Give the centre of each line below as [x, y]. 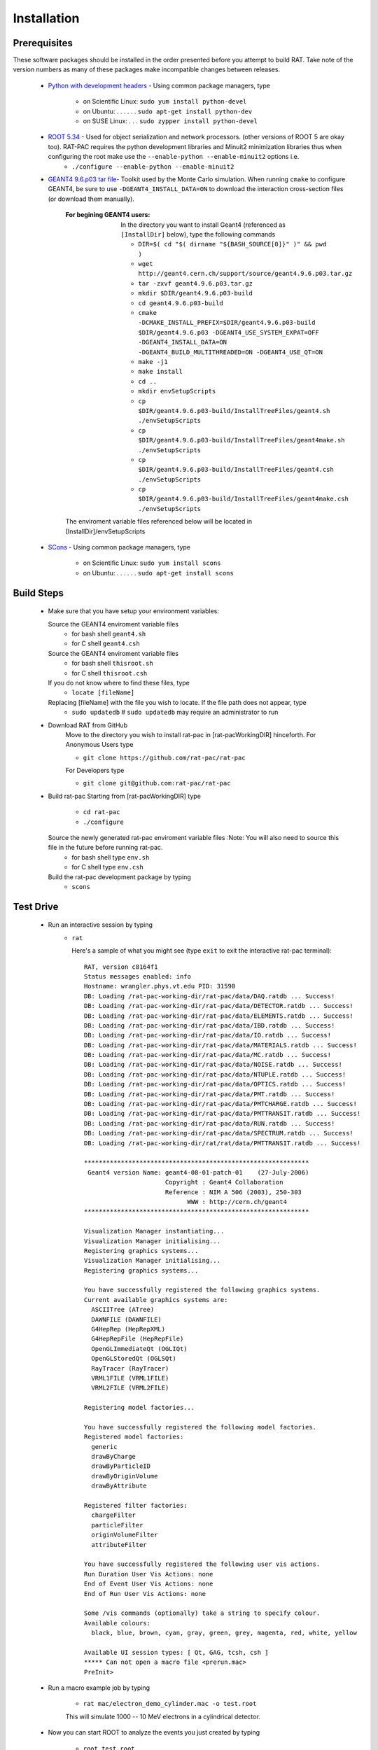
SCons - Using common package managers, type [119, 547]
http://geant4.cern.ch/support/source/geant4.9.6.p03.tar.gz [245, 274]
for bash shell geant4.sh [109, 634]
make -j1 [153, 362]
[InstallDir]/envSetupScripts [105, 531]
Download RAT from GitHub [88, 725]
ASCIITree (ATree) [123, 1310]
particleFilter [117, 1525]
